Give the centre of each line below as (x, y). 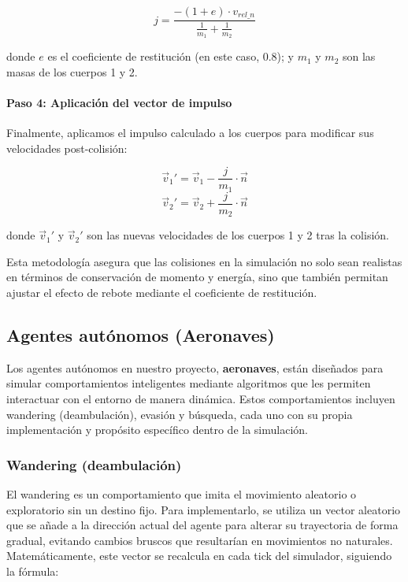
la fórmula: (33, 571)
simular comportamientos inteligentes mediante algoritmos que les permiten (189, 383)
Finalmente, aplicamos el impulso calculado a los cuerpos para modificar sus (190, 133)
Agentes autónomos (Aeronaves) (141, 335)
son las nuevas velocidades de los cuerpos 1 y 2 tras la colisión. (238, 235)
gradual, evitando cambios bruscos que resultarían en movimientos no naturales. (200, 540)
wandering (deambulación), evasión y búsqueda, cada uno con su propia (180, 414)
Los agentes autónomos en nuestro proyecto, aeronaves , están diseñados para (195, 367)
